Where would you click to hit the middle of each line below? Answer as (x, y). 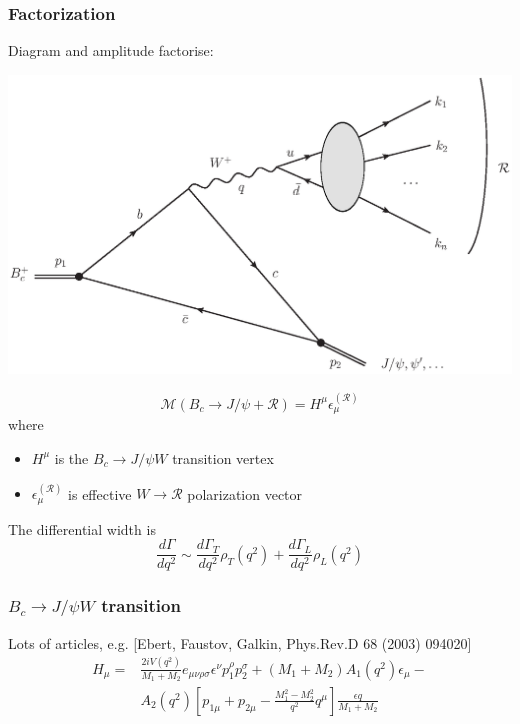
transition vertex (223, 457)
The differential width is (82, 528)
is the (71, 457)
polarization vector (245, 493)
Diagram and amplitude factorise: (111, 50)
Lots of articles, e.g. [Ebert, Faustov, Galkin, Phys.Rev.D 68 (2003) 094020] (240, 642)
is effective (100, 493)
